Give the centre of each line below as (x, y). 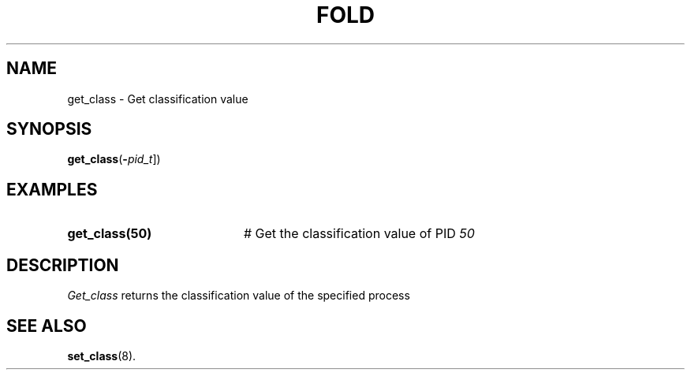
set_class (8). (102, 356)
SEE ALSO (47, 326)
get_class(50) (110, 234)
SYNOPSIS (49, 129)
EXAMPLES (52, 189)
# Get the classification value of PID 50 (359, 234)
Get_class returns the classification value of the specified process (239, 296)
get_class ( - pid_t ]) (114, 159)
